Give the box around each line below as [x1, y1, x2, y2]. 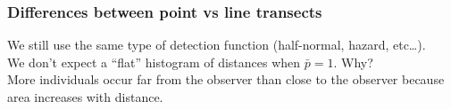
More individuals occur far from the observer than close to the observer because [7, 70, 445, 89]
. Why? [333, 52, 373, 71]
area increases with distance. [7, 88, 163, 105]
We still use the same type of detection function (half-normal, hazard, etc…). [7, 35, 426, 54]
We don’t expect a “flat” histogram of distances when [7, 52, 301, 71]
